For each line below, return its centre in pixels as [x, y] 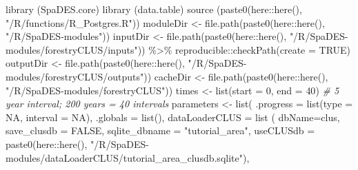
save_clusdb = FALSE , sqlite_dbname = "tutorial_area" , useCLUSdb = [160, 130]
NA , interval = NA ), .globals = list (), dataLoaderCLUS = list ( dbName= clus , [173, 117]
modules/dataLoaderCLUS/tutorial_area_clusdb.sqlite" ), [128, 157]
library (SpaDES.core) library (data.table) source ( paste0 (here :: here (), [154, 9]
